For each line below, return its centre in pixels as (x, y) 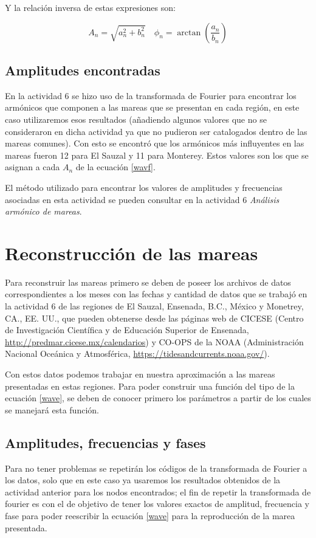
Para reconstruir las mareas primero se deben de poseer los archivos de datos (148, 282)
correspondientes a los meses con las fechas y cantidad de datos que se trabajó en (156, 294)
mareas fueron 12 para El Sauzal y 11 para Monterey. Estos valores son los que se (157, 155)
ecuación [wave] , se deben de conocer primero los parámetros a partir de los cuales (158, 398)
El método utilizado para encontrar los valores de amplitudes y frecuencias (144, 187)
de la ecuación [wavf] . (115, 167)
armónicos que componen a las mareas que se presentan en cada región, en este (152, 107)
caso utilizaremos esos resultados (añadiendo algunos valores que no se (136, 119)
